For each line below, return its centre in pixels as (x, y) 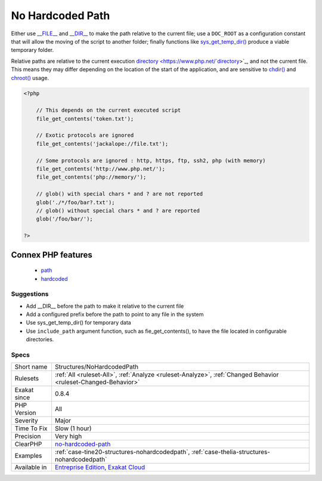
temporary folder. (32, 50)
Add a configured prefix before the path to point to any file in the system (115, 314)
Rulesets (27, 378)
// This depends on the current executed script (109, 110)
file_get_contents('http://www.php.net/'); (100, 169)
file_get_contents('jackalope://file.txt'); (102, 144)
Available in (31, 467)
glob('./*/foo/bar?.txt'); (76, 202)
